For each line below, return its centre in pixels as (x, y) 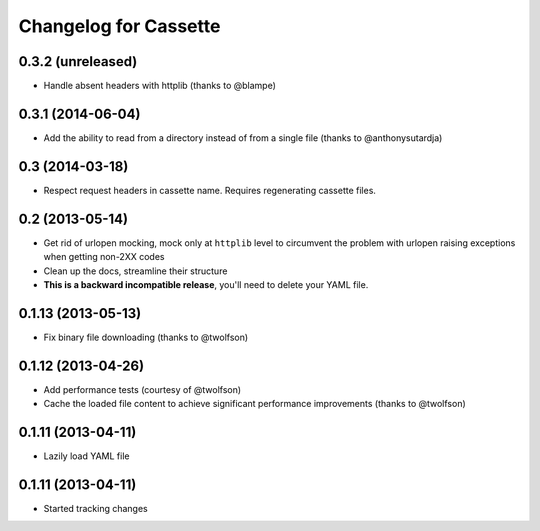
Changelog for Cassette (119, 26)
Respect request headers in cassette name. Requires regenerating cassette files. (210, 190)
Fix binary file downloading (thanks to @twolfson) (146, 337)
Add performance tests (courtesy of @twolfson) (142, 389)
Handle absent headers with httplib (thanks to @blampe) (160, 86)
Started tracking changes (96, 508)
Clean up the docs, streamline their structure (135, 271)
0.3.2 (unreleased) (78, 61)
